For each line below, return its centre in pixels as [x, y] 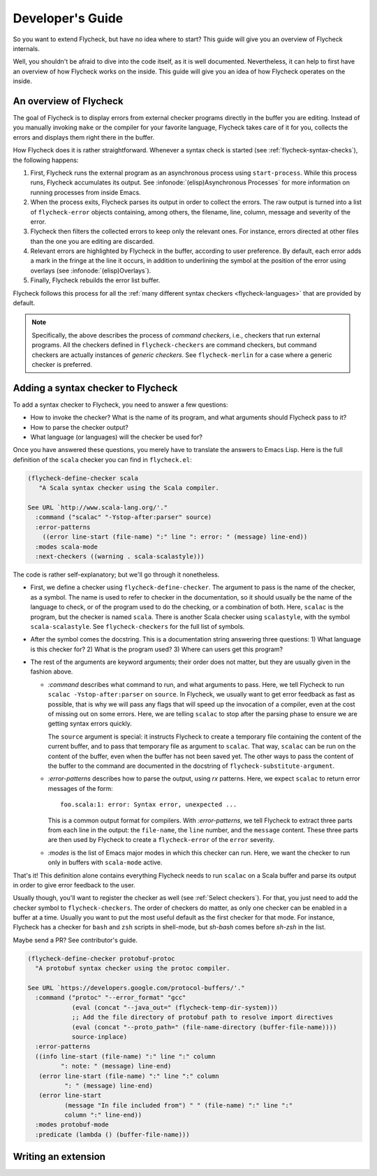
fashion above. [52, 672]
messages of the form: [80, 788]
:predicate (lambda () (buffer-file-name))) [112, 1134]
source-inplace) [99, 1037]
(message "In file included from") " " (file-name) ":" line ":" [178, 1105]
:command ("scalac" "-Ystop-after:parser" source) [124, 517]
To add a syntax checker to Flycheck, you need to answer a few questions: [120, 405]
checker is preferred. [62, 364]
